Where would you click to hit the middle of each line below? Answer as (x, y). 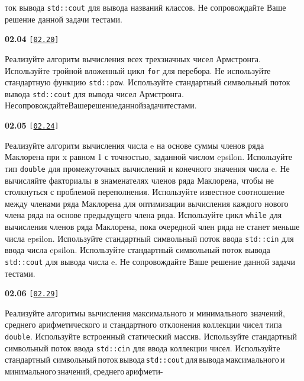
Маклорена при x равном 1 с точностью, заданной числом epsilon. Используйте (148, 157)
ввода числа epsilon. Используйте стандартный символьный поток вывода (138, 250)
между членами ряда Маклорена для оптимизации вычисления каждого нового (147, 203)
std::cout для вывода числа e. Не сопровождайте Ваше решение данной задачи (150, 261)
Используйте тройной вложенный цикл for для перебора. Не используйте (138, 70)
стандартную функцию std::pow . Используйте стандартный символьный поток (148, 82)
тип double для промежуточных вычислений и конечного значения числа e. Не (147, 168)
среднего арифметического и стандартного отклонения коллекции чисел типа (143, 324)
